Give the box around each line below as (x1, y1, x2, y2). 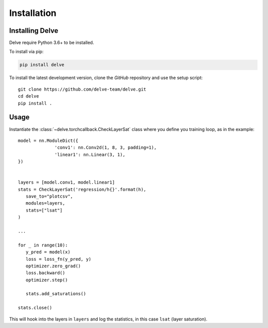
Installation (9, 7, 57, 18)
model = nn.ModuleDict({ (18, 137, 78, 143)
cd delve (18, 94, 39, 99)
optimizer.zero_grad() (25, 263, 81, 269)
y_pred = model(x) (25, 249, 70, 255)
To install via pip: (9, 49, 44, 55)
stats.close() (18, 305, 52, 311)
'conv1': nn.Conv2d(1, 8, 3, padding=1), (55, 145, 157, 150)
